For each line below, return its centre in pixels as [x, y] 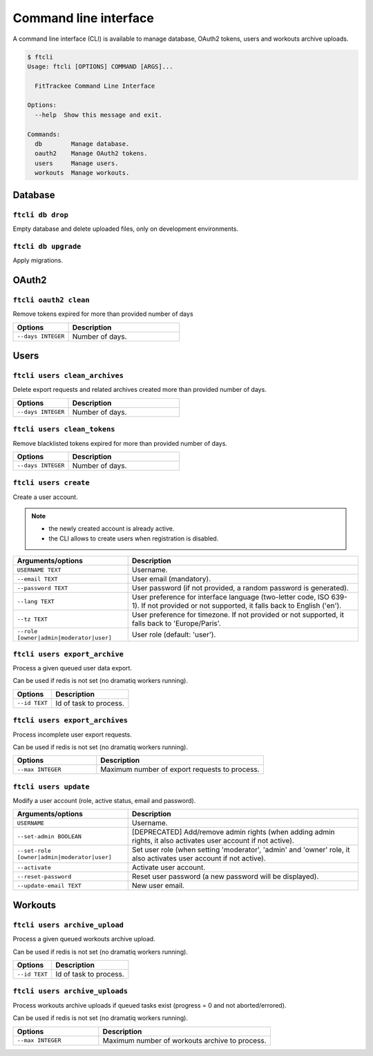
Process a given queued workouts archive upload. [84, 939]
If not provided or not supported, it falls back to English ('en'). [241, 606]
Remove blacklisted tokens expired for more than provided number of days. [120, 443]
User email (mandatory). [171, 579]
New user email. [158, 886]
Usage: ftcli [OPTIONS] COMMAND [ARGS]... [100, 66]
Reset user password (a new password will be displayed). [225, 876]
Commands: [44, 134]
